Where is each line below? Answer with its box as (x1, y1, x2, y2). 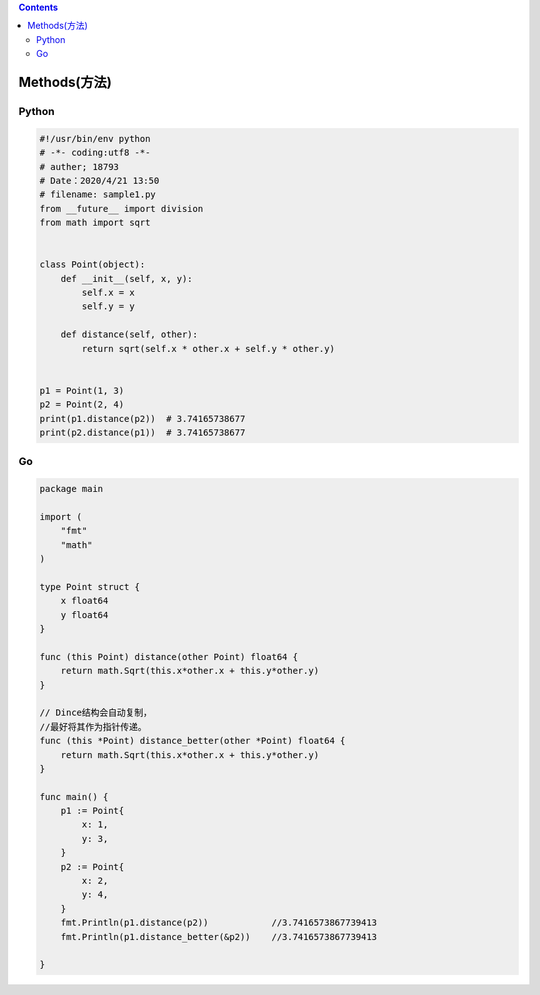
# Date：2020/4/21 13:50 (39, 175, 160, 186)
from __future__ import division (39, 203, 204, 214)
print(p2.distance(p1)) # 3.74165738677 (39, 426, 246, 438)
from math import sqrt (39, 217, 151, 229)
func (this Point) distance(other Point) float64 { (39, 651, 299, 662)
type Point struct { (39, 581, 140, 592)
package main (39, 483, 104, 495)
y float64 (60, 609, 109, 620)
